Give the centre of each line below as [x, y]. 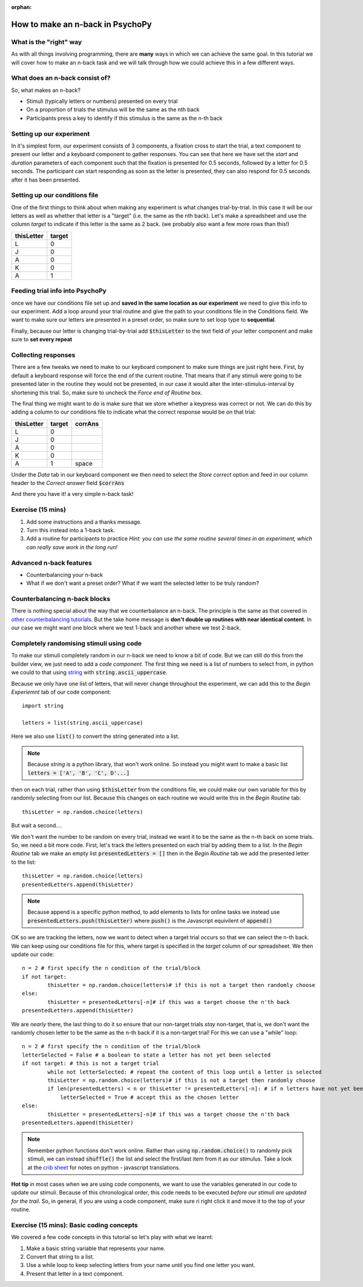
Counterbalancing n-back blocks [61, 599]
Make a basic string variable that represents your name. [96, 1248]
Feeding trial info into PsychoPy [59, 291]
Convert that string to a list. [60, 1256]
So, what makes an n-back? [46, 90]
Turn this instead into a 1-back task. [70, 530]
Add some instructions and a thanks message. [84, 522]
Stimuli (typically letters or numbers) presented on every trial [102, 101]
